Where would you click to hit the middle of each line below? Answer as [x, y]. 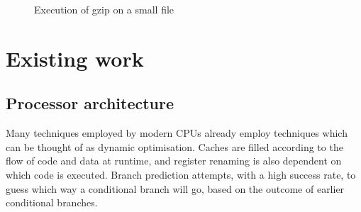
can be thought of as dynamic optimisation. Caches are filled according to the [174, 146]
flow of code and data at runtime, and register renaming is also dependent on [174, 161]
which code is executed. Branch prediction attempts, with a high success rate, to [181, 174]
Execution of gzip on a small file [104, 9]
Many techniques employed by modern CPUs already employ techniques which [177, 133]
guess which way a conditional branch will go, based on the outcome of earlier [175, 188]
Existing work [75, 58]
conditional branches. [52, 202]
